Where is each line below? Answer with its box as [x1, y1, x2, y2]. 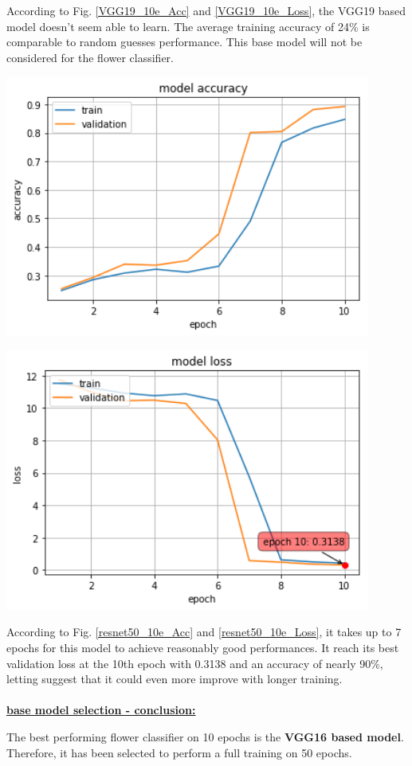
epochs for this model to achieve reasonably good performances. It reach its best [6, 639, 399, 655]
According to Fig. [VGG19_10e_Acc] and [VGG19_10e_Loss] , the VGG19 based [6, 2, 406, 18]
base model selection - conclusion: [6, 702, 196, 718]
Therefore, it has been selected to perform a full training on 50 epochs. [6, 744, 352, 760]
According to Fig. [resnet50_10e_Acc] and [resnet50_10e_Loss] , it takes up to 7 [6, 623, 402, 640]
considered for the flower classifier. [6, 49, 174, 65]
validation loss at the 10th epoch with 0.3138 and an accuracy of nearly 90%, [6, 655, 383, 671]
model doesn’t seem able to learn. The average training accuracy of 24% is [6, 18, 370, 34]
